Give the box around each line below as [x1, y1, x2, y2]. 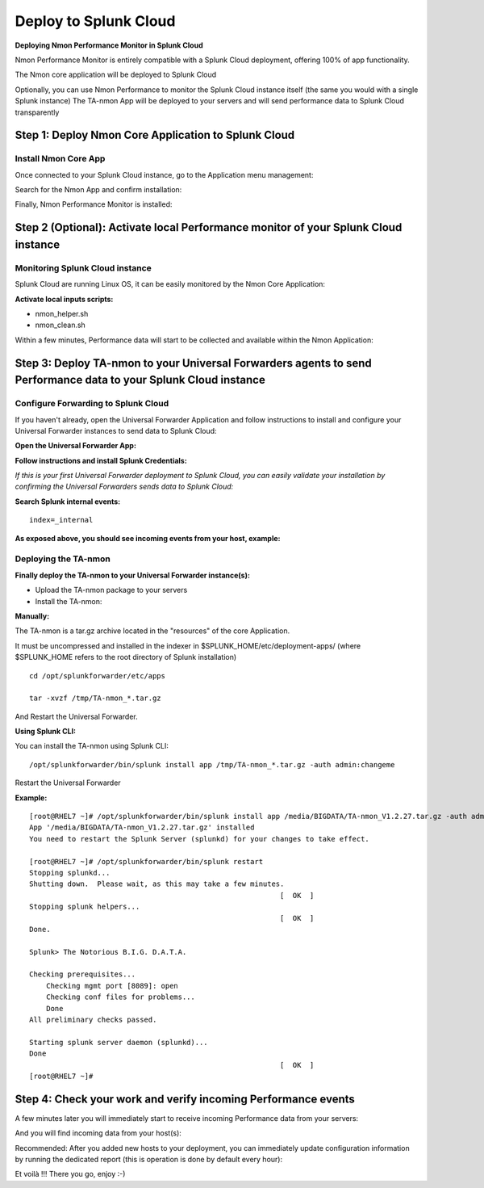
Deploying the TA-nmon [15, 553, 111, 565]
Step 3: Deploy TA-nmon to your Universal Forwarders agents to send [15, 356, 373, 370]
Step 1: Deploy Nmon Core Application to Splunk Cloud [15, 128, 295, 142]
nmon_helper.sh [35, 309, 89, 318]
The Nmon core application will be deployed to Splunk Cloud [15, 69, 217, 80]
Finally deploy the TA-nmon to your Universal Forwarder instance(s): [15, 570, 250, 580]
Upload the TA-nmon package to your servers [35, 586, 188, 595]
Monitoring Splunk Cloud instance [15, 262, 152, 274]
